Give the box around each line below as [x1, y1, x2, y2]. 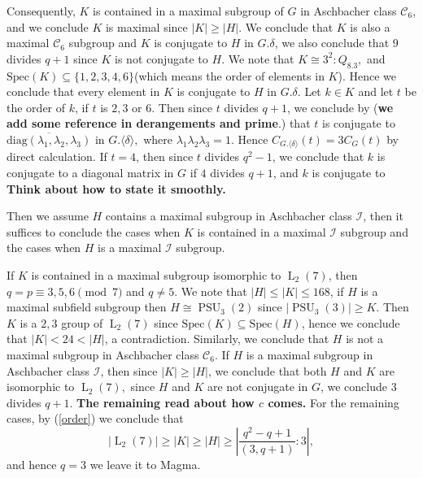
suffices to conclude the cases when [7, 223, 181, 240]
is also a [350, 18, 390, 35]
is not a [346, 330, 384, 347]
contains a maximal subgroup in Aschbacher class [105, 207, 352, 224]
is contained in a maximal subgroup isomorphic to [31, 266, 281, 283]
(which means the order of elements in [133, 67, 325, 84]
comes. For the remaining [268, 393, 399, 411]
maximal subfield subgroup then [7, 298, 167, 315]
